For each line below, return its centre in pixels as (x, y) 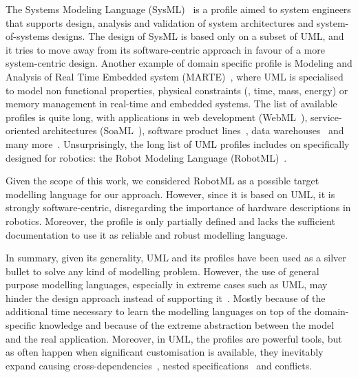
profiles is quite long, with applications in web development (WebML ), (157, 117)
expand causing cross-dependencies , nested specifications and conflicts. (159, 365)
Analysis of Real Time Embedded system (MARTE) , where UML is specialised (175, 76)
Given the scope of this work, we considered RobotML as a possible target (162, 181)
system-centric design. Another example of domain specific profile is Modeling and (179, 63)
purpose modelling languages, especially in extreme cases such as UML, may (167, 284)
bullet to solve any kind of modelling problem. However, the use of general (162, 271)
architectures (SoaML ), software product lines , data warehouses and (193, 130)
